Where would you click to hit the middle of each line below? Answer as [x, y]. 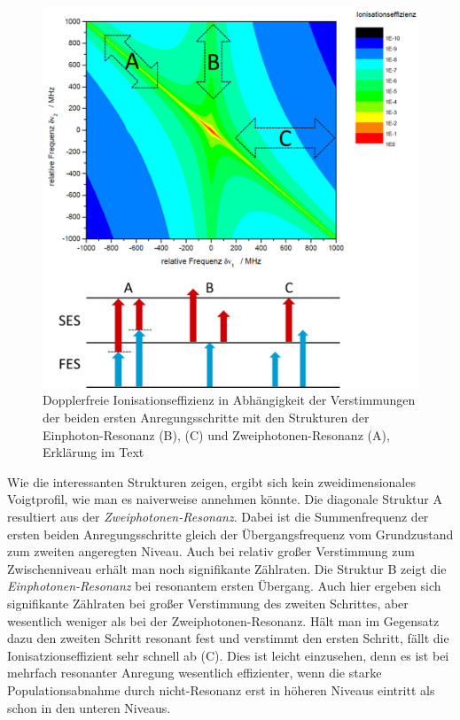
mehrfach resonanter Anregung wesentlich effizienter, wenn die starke [195, 673]
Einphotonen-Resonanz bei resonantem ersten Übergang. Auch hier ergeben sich [224, 586]
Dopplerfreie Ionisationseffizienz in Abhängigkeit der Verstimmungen [229, 400]
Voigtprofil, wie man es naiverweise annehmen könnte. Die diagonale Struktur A [225, 499]
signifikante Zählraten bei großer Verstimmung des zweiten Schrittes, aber [208, 603]
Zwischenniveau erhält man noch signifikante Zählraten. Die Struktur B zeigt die [227, 568]
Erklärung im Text [94, 452]
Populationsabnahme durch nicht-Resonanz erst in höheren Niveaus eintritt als [221, 689]
